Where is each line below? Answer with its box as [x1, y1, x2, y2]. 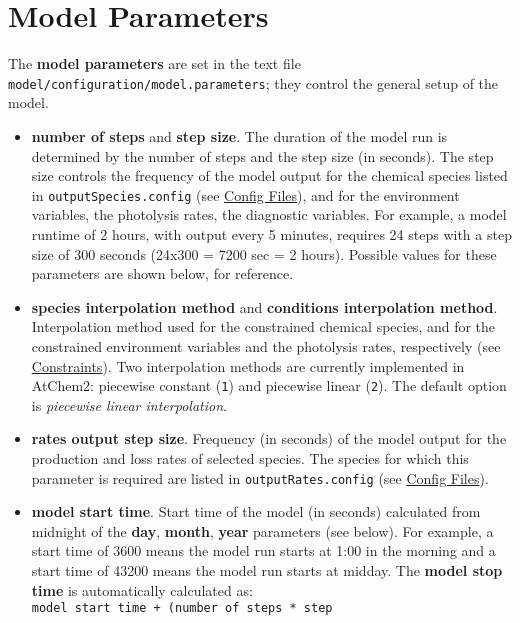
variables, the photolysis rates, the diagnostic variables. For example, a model [31, 204, 507, 225]
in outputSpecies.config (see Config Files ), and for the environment [31, 184, 460, 205]
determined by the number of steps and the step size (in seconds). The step [31, 145, 494, 166]
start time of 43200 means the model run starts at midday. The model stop [31, 560, 503, 581]
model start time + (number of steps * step [31, 601, 333, 616]
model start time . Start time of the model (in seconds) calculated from [31, 501, 481, 522]
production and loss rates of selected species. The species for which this [31, 448, 469, 468]
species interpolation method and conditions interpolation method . [31, 296, 498, 317]
